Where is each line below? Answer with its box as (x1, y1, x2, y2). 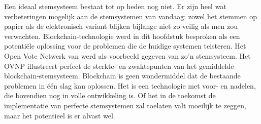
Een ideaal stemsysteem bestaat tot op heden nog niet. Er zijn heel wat (4, 1, 226, 11)
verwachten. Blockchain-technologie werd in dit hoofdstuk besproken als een (4, 30, 240, 41)
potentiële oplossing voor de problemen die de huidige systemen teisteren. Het (4, 40, 246, 51)
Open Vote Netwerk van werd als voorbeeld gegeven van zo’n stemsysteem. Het (4, 50, 251, 61)
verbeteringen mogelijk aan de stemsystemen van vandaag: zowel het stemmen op (4, 11, 257, 21)
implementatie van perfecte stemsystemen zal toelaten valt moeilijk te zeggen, (4, 100, 246, 110)
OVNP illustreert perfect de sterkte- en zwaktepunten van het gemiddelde (4, 60, 234, 71)
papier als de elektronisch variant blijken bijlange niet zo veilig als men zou (4, 21, 238, 31)
